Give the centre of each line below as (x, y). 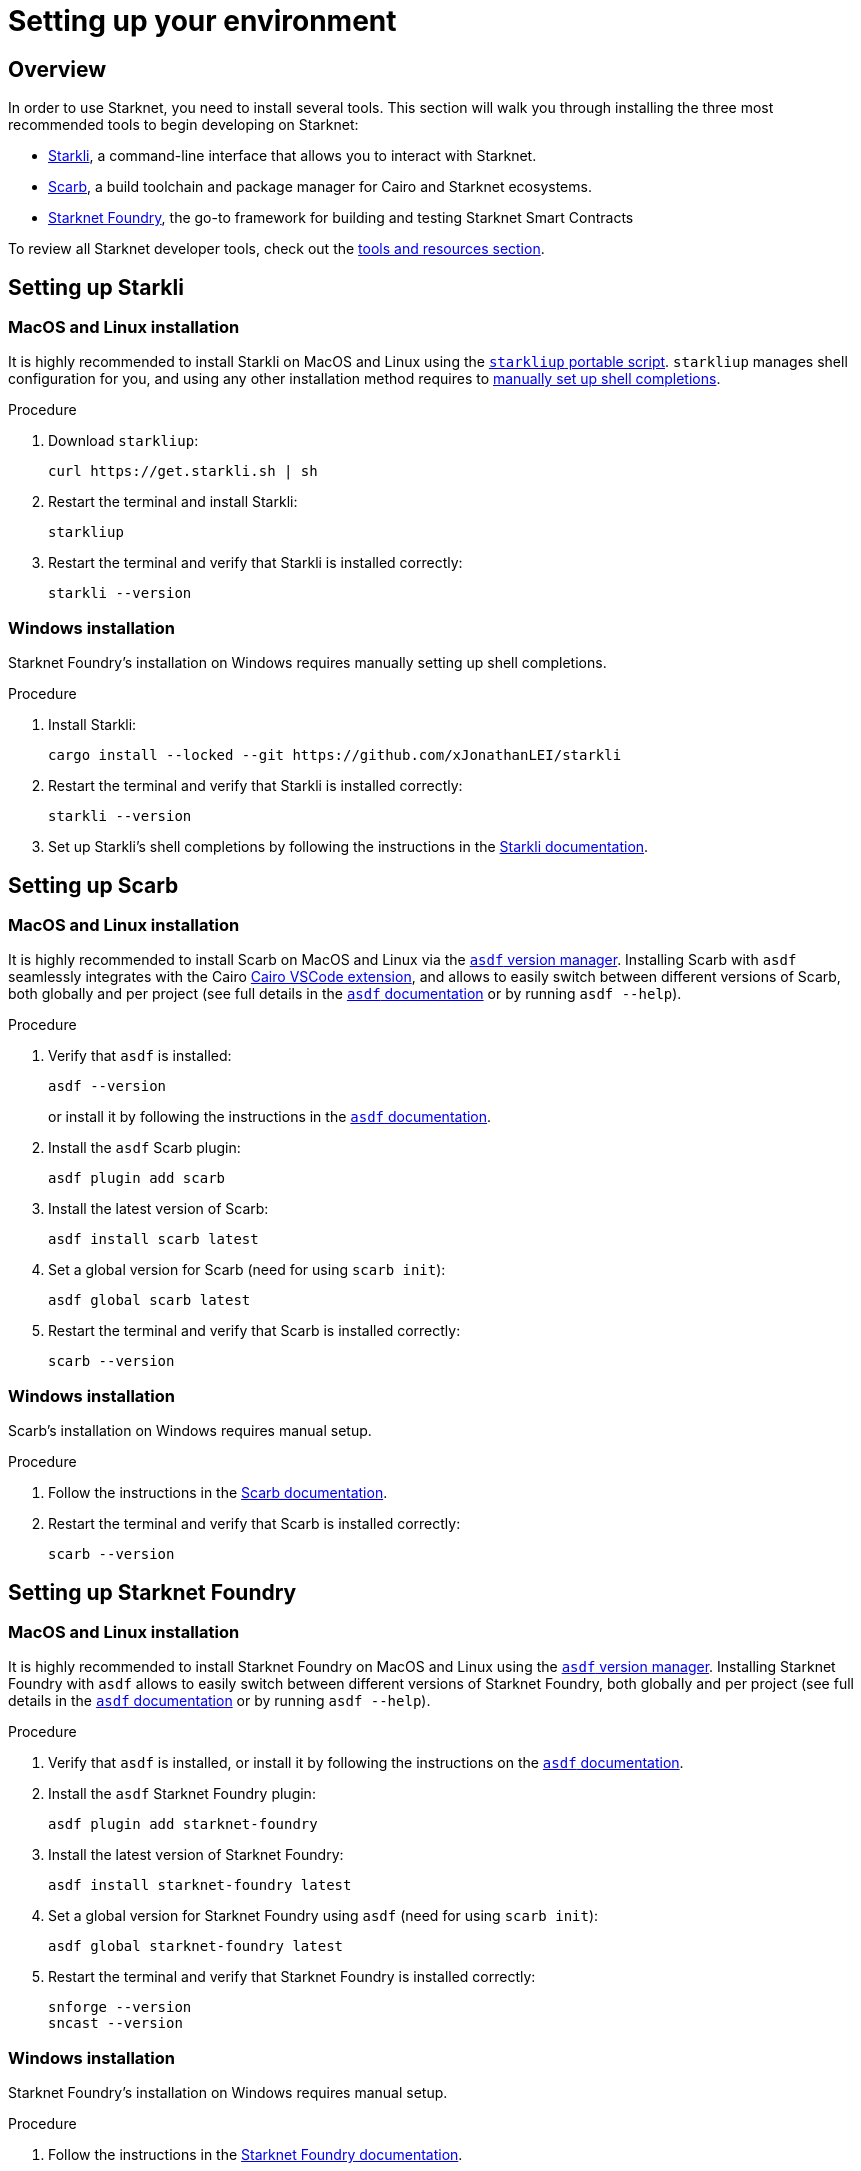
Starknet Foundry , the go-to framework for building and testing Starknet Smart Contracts (341, 218)
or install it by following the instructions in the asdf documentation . (270, 1117)
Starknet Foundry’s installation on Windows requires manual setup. (228, 2093)
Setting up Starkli (96, 287)
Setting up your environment (202, 21)
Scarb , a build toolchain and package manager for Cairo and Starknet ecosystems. (320, 187)
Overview (57, 69)
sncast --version (115, 2023)
